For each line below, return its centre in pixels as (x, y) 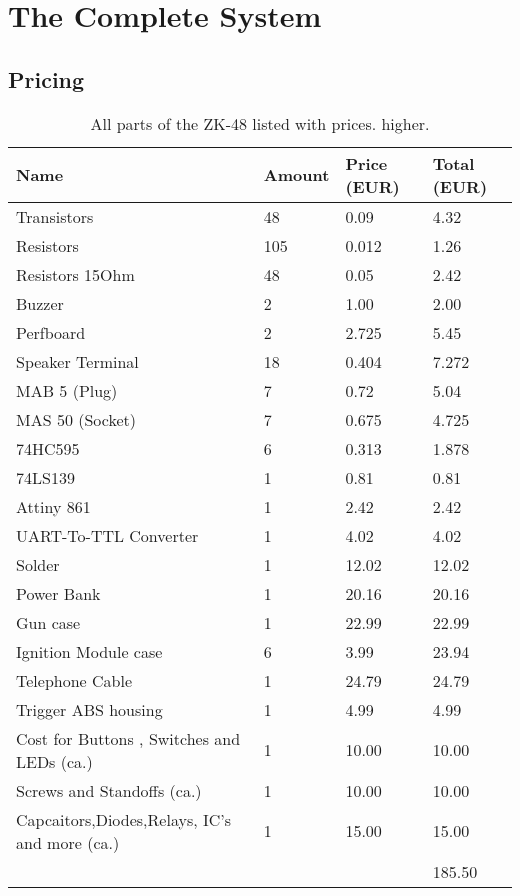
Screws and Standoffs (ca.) (109, 790)
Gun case (48, 622)
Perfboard (51, 332)
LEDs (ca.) (54, 761)
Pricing (46, 78)
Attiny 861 (53, 506)
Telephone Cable (74, 680)
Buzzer (40, 303)
